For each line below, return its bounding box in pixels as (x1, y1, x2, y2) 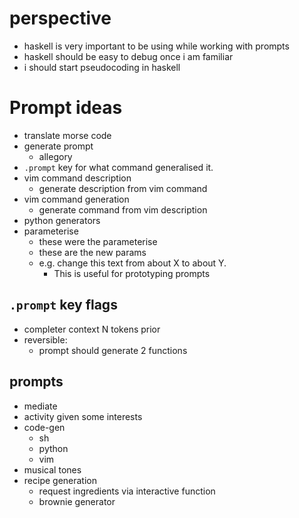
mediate (23, 400, 58, 412)
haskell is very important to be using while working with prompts (23, 40, 290, 52)
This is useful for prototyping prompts (53, 267, 211, 279)
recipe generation (23, 474, 98, 486)
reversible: (23, 333, 68, 346)
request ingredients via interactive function (38, 485, 216, 497)
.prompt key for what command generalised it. (23, 161, 214, 173)
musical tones (23, 463, 82, 476)
